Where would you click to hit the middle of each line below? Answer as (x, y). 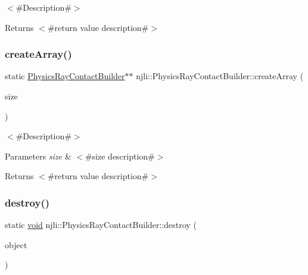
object (16, 244)
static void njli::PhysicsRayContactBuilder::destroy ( (101, 225)
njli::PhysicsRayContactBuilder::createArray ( (220, 76)
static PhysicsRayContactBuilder (65, 76)
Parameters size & (38, 156)
